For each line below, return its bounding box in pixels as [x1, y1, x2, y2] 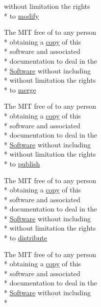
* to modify [4, 10, 39, 21]
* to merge [4, 84, 36, 94]
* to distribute [4, 233, 48, 243]
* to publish [4, 158, 40, 168]
